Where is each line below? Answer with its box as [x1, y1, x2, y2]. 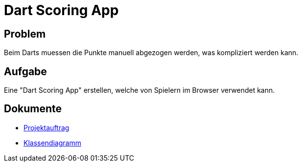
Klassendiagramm [23, 138, 81, 147]
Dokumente [4, 103, 62, 115]
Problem [4, 27, 46, 40]
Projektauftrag [23, 123, 70, 132]
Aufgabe [4, 65, 47, 78]
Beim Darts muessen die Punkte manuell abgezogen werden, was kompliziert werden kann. [4, 48, 299, 57]
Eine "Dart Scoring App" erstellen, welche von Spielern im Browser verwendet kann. [4, 86, 275, 95]
